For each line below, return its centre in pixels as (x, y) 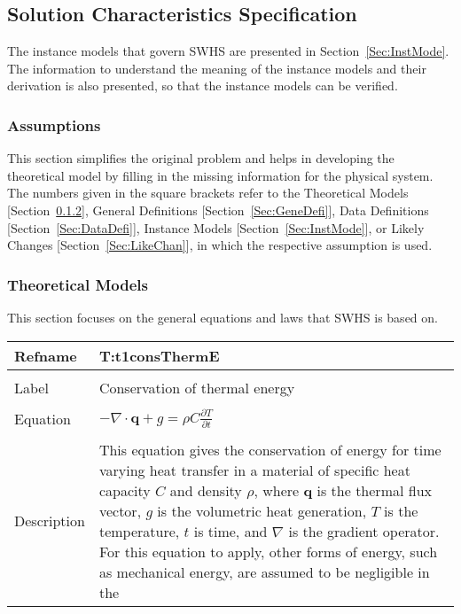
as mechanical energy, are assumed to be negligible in (264, 571)
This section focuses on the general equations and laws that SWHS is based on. (223, 317)
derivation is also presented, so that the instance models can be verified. (203, 85)
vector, (120, 510)
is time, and (230, 531)
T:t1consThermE (159, 355)
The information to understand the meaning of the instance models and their (217, 68)
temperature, (139, 531)
